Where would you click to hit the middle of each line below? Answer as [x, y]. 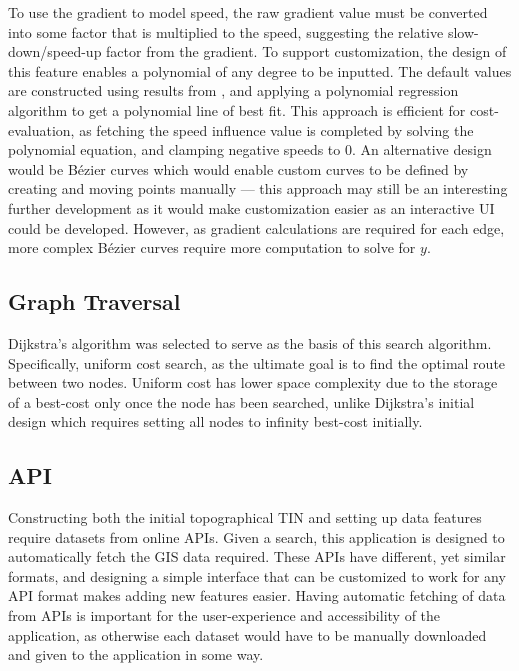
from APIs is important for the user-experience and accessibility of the [224, 615]
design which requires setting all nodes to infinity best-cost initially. [215, 421]
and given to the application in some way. [136, 654]
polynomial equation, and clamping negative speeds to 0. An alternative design [250, 149]
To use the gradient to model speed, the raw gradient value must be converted [248, 12]
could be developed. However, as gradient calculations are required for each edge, [256, 227]
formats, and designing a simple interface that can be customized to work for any [257, 575]
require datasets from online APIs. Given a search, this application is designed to [256, 536]
